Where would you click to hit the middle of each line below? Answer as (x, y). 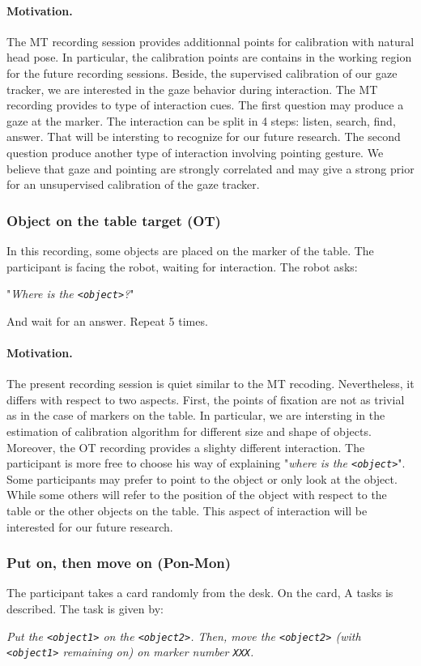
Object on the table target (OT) (114, 220)
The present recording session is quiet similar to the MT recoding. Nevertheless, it (210, 384)
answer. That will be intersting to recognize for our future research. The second (204, 137)
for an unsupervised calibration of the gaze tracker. (133, 184)
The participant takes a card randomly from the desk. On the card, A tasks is (200, 593)
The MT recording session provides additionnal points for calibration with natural (210, 41)
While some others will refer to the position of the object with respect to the (197, 495)
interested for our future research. (90, 526)
